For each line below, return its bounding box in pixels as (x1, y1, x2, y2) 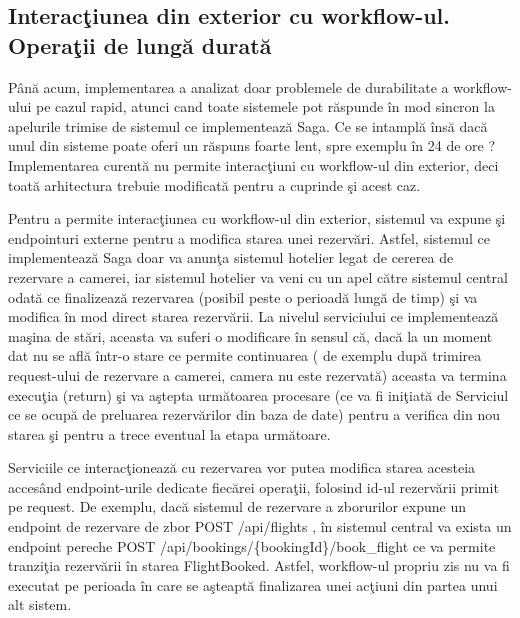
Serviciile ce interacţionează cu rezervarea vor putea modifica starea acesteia (8, 457, 476, 478)
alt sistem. (8, 594, 72, 615)
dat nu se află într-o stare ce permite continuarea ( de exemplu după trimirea (8, 345, 482, 366)
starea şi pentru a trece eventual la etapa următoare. (8, 423, 331, 444)
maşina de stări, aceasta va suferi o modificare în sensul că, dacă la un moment (8, 325, 493, 346)
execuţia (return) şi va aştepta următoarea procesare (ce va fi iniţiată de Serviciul (8, 384, 509, 405)
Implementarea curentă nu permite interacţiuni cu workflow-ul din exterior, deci (8, 154, 499, 175)
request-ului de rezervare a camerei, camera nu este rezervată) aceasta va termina (8, 364, 507, 385)
